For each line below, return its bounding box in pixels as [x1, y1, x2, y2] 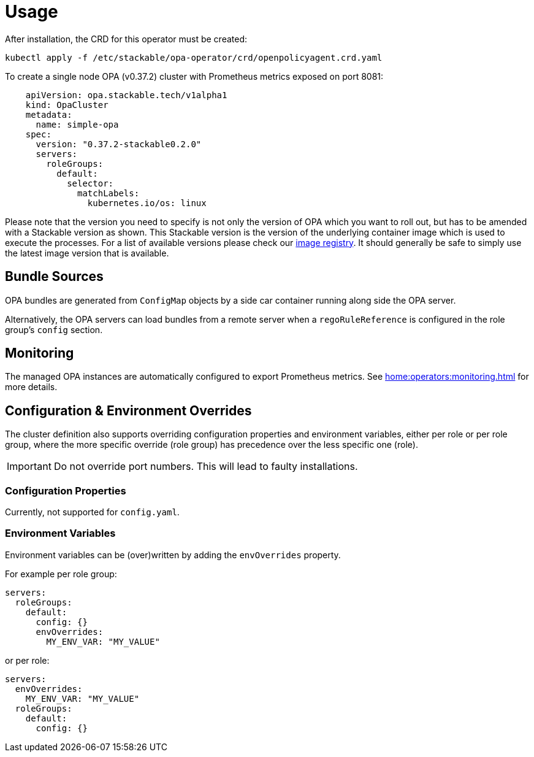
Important [7, 460, 51, 473]
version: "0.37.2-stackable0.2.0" [36, 139, 202, 149]
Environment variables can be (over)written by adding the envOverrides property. [5, 549, 341, 560]
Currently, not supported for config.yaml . [5, 507, 180, 518]
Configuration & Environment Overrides [5, 402, 252, 418]
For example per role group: [5, 568, 117, 579]
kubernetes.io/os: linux [87, 198, 207, 208]
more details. [5, 382, 58, 393]
